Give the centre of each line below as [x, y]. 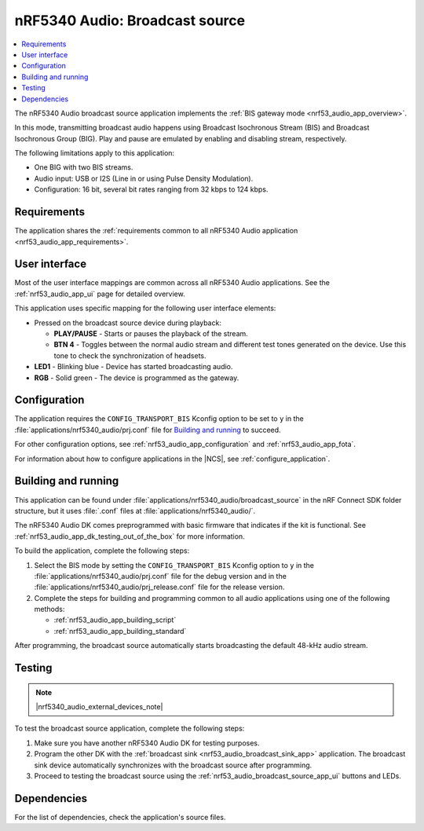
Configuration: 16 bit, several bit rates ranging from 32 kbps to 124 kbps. [151, 189]
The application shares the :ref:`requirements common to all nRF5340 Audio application [156, 231]
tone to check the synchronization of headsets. [130, 355]
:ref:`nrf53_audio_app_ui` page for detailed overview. [100, 294]
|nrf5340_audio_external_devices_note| [99, 707]
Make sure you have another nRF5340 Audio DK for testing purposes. [147, 743]
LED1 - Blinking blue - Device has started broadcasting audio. [133, 367]
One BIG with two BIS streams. [84, 167]
